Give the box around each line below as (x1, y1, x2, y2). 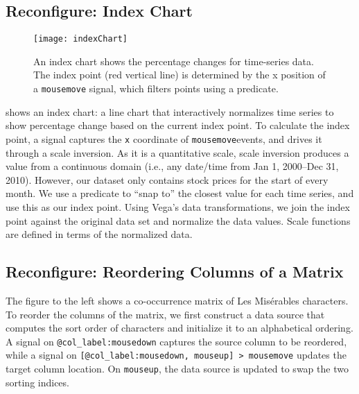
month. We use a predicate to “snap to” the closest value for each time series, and (6, 186, 354, 200)
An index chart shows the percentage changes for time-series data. (33, 53, 314, 68)
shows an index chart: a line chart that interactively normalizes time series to (6, 104, 334, 119)
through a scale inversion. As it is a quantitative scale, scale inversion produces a (6, 145, 349, 160)
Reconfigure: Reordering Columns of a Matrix (6, 261, 344, 282)
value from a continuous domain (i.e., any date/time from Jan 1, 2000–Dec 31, (6, 159, 339, 173)
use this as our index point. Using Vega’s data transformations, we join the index (6, 199, 350, 214)
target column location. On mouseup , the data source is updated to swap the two (6, 361, 349, 375)
